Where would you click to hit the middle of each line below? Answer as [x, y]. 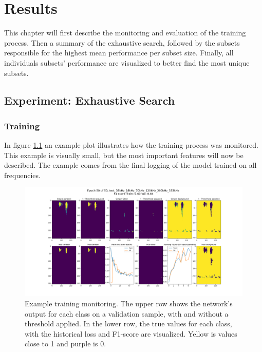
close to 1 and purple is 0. [65, 344]
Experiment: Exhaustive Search [90, 100]
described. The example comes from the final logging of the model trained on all [130, 165]
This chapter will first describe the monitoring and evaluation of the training [125, 33]
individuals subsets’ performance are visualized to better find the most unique [127, 62]
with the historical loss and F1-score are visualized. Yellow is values [131, 333]
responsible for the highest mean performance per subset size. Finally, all [119, 53]
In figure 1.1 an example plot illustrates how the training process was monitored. [131, 145]
